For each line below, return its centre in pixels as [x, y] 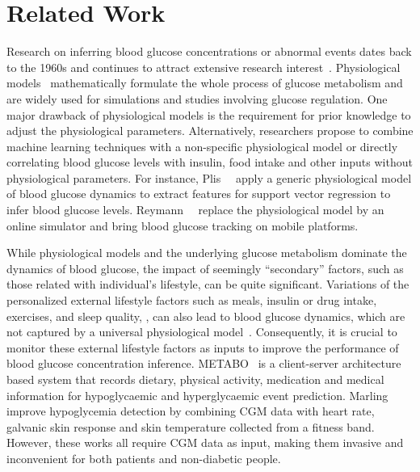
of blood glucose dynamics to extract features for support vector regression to [199, 194]
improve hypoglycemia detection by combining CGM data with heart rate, [191, 411]
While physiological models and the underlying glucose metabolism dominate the [207, 253]
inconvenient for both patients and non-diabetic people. [144, 458]
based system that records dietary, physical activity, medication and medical [195, 379]
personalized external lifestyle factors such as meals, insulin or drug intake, [192, 300]
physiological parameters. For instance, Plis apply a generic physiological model [209, 177]
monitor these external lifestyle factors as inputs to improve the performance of [203, 347]
